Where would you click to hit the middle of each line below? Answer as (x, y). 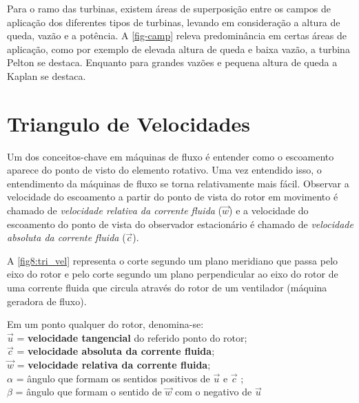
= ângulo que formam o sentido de (89, 392)
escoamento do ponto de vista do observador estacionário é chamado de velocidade (180, 224)
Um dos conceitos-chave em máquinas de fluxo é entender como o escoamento (171, 156)
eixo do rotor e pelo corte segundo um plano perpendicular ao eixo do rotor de (173, 274)
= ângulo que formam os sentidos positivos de (113, 378)
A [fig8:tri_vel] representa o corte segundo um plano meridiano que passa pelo (173, 260)
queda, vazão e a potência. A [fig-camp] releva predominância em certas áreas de (177, 35)
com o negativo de (214, 392)
